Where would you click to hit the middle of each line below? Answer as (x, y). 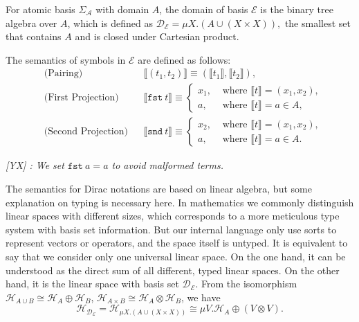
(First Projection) (81, 98)
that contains (34, 36)
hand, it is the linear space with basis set (92, 284)
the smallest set (317, 23)
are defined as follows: (184, 59)
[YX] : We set (35, 165)
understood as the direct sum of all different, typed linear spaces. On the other (173, 270)
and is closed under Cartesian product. (157, 36)
